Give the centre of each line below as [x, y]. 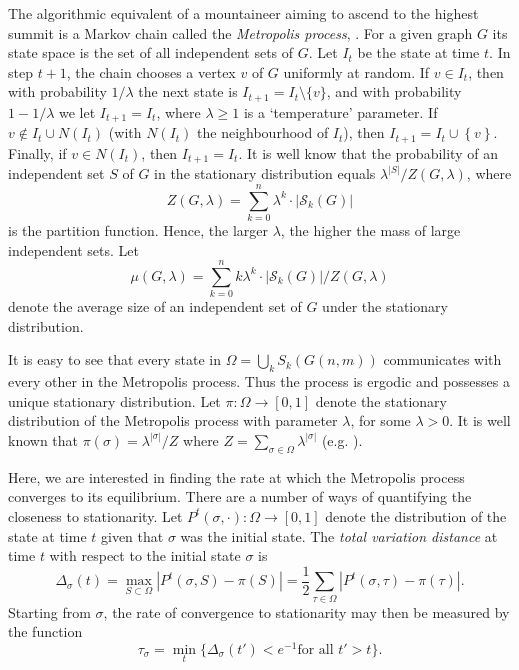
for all [315, 649]
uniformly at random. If [356, 71]
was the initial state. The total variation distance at [339, 535]
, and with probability [394, 91]
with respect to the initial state [145, 555]
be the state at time [418, 52]
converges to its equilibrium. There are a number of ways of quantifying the [240, 496]
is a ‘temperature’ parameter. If [340, 111]
